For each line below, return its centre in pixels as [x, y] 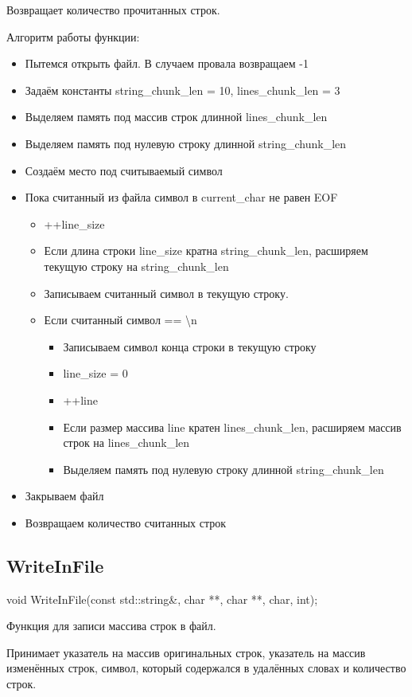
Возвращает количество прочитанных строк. [113, 10]
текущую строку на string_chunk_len [136, 266]
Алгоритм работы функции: [73, 36]
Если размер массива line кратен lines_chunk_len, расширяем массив [232, 427]
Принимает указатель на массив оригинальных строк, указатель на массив [186, 652]
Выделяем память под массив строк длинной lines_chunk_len [176, 117]
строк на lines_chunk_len [126, 442]
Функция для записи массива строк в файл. [111, 626]
